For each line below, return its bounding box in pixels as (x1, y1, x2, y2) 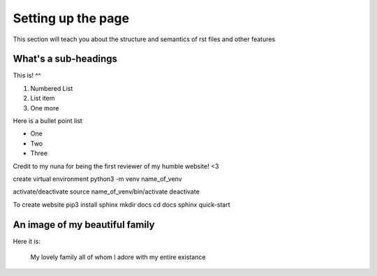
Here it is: (13, 237, 41, 245)
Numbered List (30, 84, 73, 92)
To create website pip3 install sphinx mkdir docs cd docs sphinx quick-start (13, 200, 230, 209)
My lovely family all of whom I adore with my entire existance (30, 253, 206, 261)
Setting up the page (13, 10, 129, 26)
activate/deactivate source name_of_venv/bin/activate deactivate (13, 187, 200, 196)
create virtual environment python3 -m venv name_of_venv (13, 175, 182, 183)
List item (30, 94, 55, 103)
